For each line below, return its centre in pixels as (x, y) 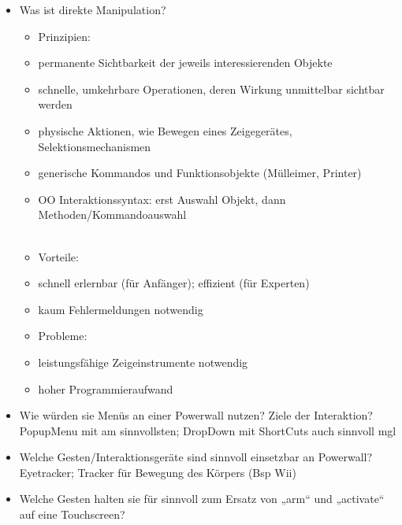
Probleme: (63, 336)
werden (55, 104)
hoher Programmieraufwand (106, 388)
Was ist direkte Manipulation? (93, 9)
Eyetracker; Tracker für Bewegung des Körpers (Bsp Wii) (158, 472)
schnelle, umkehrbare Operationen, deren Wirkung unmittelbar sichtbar (211, 89)
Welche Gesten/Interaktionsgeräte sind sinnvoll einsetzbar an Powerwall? (196, 457)
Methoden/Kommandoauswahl (112, 214)
